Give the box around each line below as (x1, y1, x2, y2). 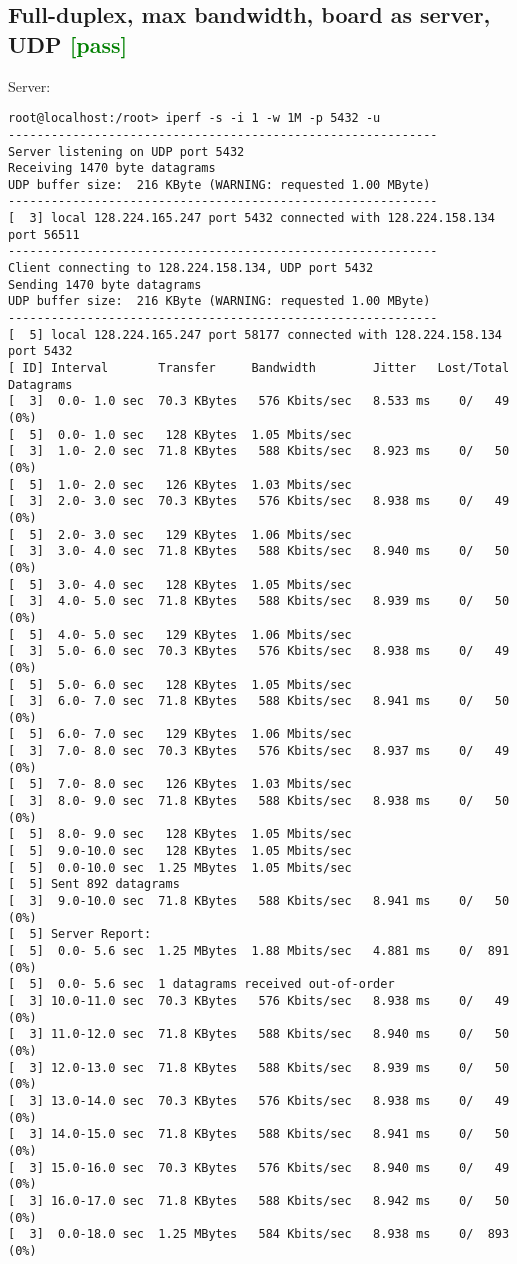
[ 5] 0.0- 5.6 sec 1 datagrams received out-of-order (8, 977, 395, 992)
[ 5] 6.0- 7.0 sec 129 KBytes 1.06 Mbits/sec (8, 727, 352, 742)
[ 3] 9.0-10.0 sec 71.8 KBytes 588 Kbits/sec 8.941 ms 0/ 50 (8, 894, 510, 909)
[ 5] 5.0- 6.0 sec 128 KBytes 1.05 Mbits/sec (8, 677, 352, 692)
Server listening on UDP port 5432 (8, 144, 245, 159)
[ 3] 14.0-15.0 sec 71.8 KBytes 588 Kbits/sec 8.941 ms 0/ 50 (8, 1127, 510, 1142)
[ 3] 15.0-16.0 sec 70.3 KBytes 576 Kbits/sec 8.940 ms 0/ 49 (8, 1160, 510, 1175)
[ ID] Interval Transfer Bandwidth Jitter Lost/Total (8, 361, 510, 376)
